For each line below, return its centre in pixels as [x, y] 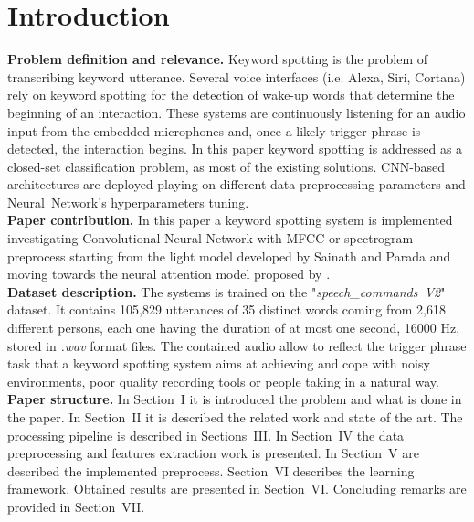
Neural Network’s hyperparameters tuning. [128, 202]
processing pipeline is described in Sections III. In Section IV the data [206, 435]
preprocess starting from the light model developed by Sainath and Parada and [229, 256]
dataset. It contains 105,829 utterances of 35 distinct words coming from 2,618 [226, 309]
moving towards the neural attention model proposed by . [169, 274]
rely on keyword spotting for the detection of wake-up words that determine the [231, 95]
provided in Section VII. [76, 506]
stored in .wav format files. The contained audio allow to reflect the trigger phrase [237, 345]
